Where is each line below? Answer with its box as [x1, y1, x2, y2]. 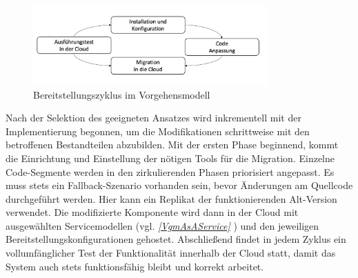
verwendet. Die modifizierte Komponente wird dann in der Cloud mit [6, 205, 299, 219]
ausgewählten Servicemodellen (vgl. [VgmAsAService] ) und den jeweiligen [6, 218, 319, 232]
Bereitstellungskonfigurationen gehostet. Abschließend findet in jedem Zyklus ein [6, 232, 346, 246]
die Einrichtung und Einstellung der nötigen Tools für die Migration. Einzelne [6, 150, 335, 165]
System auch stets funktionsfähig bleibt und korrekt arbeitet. [6, 259, 264, 273]
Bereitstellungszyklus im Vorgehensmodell [33, 87, 210, 101]
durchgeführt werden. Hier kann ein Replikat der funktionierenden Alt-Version [6, 191, 337, 206]
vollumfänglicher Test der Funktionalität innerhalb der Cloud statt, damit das [6, 246, 336, 260]
